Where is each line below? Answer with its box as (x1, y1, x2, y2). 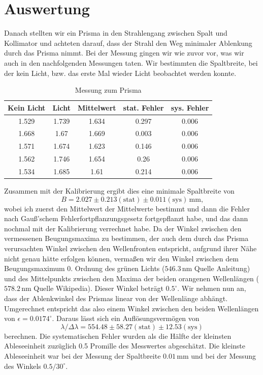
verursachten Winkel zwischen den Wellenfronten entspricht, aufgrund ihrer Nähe (4, 243, 257, 253)
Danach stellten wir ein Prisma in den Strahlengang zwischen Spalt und (4, 28, 227, 38)
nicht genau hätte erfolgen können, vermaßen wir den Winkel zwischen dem (4, 253, 239, 263)
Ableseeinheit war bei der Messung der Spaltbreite (4, 350, 161, 361)
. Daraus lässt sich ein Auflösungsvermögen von (52, 313, 200, 324)
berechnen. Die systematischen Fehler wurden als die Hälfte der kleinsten (4, 330, 232, 341)
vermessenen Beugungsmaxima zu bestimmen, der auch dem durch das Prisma (4, 233, 249, 244)
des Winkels (4, 360, 41, 371)
